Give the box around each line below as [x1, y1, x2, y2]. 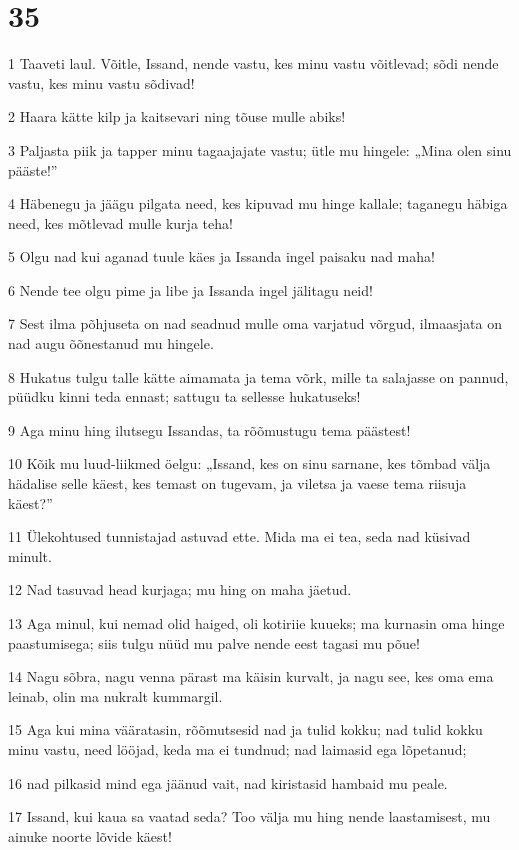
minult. [8, 545, 52, 566]
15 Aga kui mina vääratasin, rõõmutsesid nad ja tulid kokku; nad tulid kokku [8, 719, 483, 740]
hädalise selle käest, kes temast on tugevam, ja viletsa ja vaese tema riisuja [8, 473, 467, 494]
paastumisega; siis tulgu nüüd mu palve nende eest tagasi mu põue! [8, 632, 420, 653]
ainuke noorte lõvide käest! [8, 825, 172, 846]
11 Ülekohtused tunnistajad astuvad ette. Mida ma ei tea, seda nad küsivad [8, 526, 471, 547]
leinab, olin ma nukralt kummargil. [8, 685, 223, 706]
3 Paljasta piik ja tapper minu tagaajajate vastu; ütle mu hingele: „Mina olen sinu [8, 139, 512, 160]
